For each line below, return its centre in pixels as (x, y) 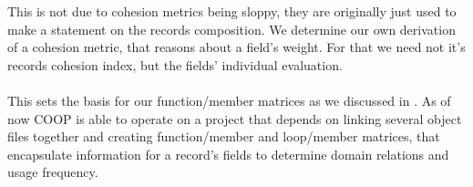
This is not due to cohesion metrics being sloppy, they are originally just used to (232, 11)
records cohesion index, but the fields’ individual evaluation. (175, 64)
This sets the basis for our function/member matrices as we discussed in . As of (229, 100)
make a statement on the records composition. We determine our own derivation (231, 29)
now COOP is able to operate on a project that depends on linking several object (235, 118)
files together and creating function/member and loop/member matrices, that (224, 136)
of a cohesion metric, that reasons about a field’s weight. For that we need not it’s (236, 47)
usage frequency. (53, 172)
